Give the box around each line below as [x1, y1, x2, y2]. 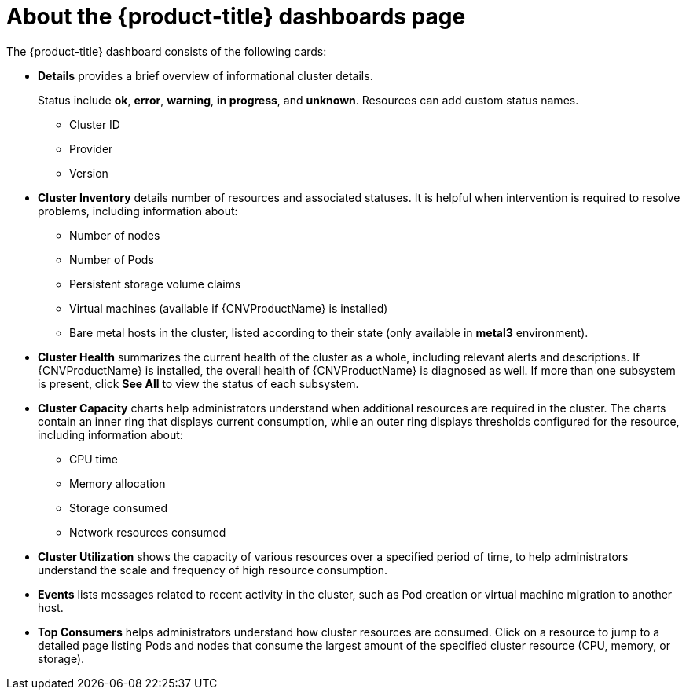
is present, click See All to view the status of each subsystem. [38, 376, 359, 390]
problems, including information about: [38, 203, 238, 218]
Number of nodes [69, 228, 160, 242]
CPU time [69, 452, 118, 466]
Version [69, 166, 108, 180]
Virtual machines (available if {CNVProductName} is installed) [69, 301, 388, 315]
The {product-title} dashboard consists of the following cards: [6, 44, 327, 58]
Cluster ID [69, 117, 120, 131]
